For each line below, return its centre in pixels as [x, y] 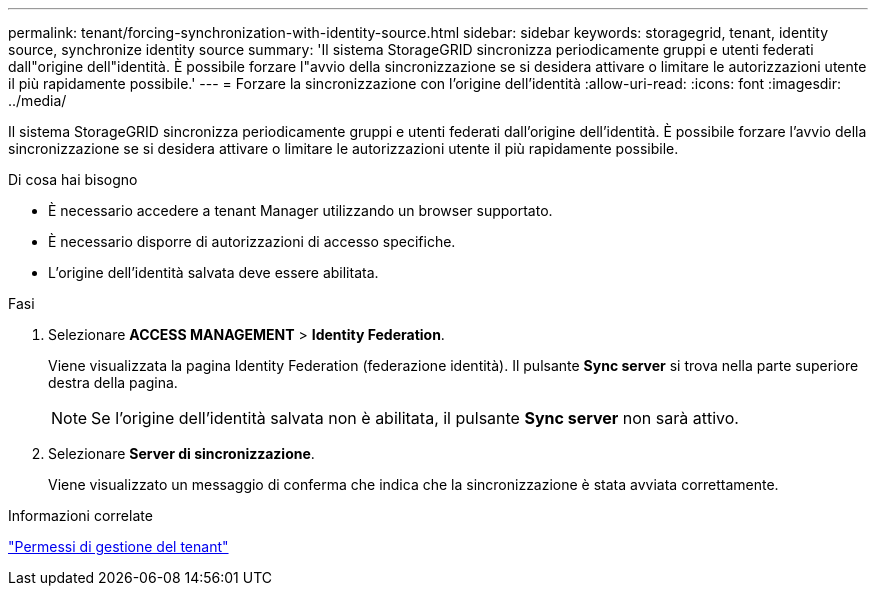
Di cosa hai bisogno [73, 179]
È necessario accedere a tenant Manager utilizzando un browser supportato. [300, 210]
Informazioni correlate [80, 515]
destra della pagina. [113, 382]
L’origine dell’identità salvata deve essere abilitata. [213, 272]
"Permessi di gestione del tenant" [118, 546]
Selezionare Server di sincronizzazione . [181, 453]
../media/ [37, 100]
